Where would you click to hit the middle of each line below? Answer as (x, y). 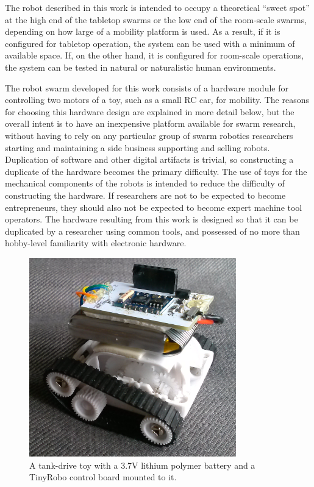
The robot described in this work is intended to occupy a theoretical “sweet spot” (157, 7)
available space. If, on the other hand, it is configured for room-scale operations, (155, 55)
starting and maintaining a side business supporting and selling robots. (137, 147)
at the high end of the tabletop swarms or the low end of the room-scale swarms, (156, 19)
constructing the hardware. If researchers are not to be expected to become (145, 195)
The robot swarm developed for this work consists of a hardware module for (147, 87)
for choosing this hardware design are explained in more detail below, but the (150, 111)
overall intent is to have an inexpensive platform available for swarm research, (150, 123)
